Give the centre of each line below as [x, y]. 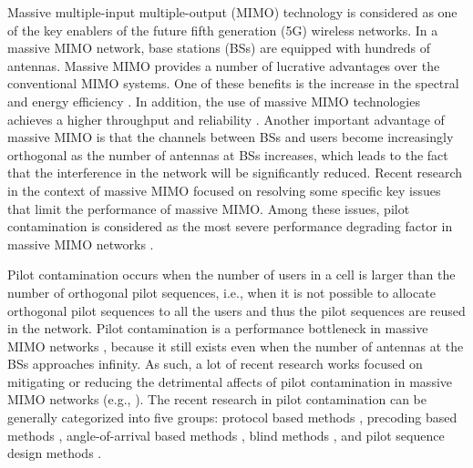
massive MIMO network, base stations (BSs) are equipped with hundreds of [219, 48]
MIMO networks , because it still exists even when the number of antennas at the [236, 346]
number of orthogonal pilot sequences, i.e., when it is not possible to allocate [221, 292]
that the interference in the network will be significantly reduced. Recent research [235, 173]
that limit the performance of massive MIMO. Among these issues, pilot [209, 208]
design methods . [55, 453]
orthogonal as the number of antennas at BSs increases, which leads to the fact [228, 154]
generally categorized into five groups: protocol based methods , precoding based [232, 417]
